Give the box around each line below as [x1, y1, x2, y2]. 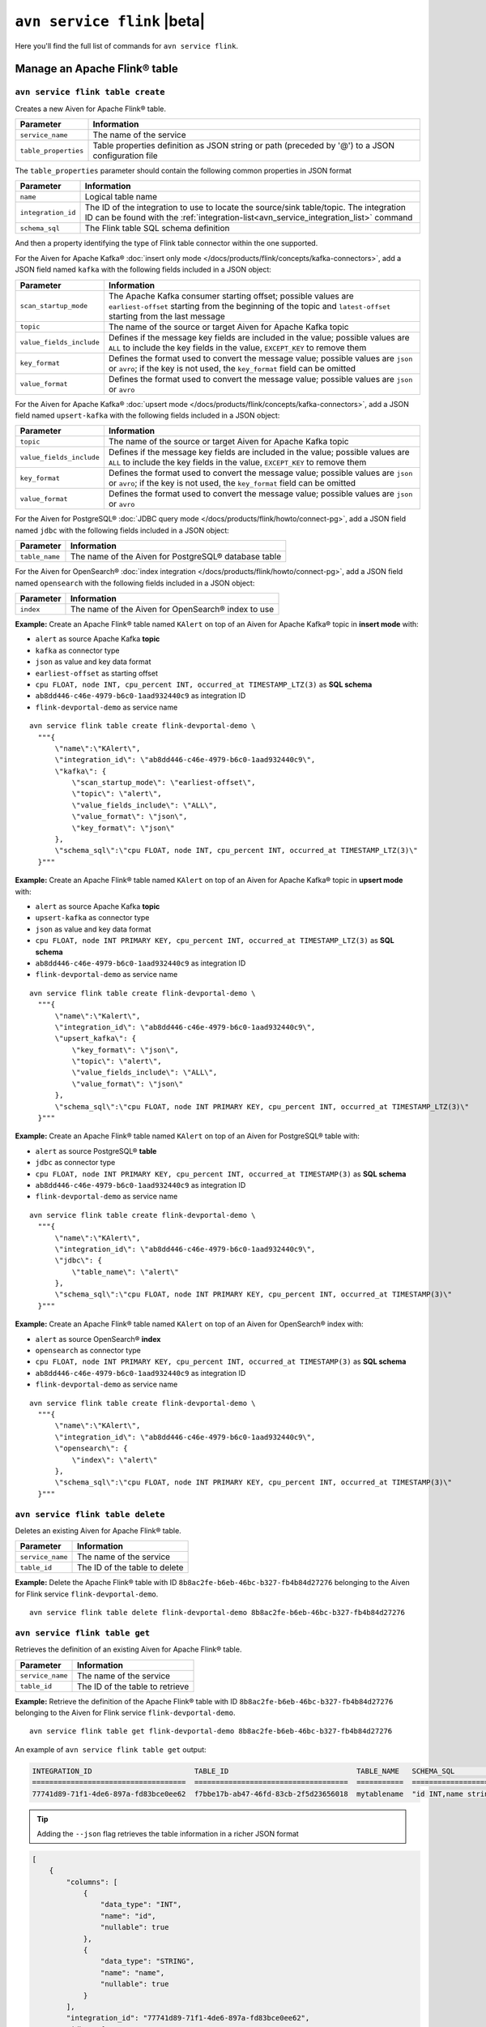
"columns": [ [66, 1877, 118, 1887]
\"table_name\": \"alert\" [71, 1267, 180, 1276]
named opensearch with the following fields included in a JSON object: [15, 578, 255, 588]
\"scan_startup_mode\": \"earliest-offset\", [71, 778, 256, 787]
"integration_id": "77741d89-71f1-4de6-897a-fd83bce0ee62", [66, 2013, 310, 2023]
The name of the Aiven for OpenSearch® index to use [70, 604, 275, 615]
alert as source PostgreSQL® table [35, 1146, 157, 1155]
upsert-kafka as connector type [35, 913, 150, 923]
